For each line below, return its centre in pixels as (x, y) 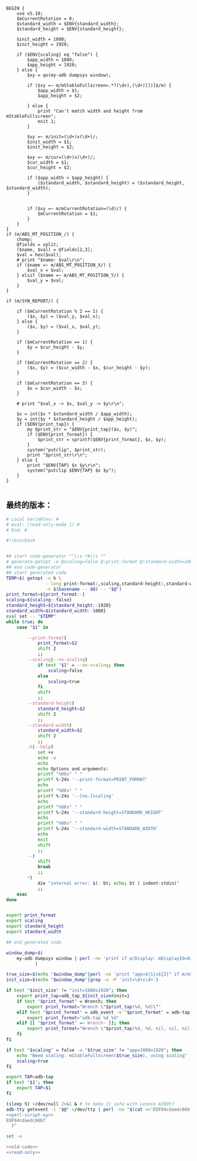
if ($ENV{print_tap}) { (46, 424)
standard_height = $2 (61, 709)
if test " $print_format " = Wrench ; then (67, 1001)
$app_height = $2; (60, 96)
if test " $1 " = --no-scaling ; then (81, 665)
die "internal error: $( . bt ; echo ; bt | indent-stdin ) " (108, 883)
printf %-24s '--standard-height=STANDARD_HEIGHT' (101, 813)
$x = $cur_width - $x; (55, 388)
